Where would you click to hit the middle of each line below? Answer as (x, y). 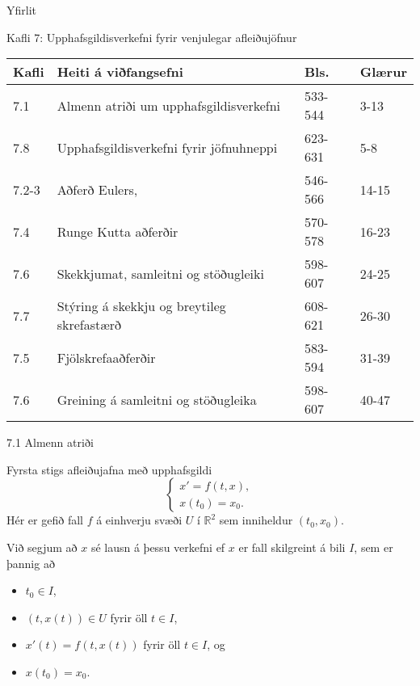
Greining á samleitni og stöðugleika (157, 399)
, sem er (374, 547)
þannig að (31, 563)
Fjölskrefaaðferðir (106, 357)
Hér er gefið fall (45, 520)
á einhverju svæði (139, 520)
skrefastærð (89, 325)
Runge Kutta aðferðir (118, 231)
